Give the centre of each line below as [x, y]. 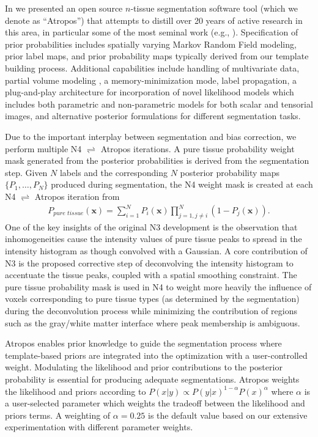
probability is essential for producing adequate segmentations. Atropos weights [152, 379]
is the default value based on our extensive [228, 415]
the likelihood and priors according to [76, 391]
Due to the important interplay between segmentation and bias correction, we [151, 136]
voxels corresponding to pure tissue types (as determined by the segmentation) [152, 299]
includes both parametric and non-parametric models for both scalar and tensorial [159, 104]
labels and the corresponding [114, 172]
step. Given [26, 172]
